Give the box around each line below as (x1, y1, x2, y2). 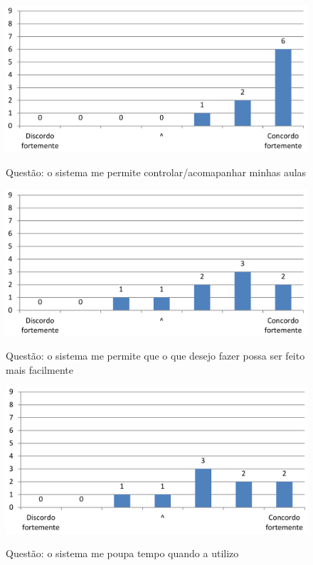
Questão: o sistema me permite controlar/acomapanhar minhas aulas (6, 164, 307, 179)
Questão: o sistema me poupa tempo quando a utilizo (6, 546, 239, 561)
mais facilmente (6, 362, 73, 377)
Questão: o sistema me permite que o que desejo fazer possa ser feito (6, 348, 305, 363)
